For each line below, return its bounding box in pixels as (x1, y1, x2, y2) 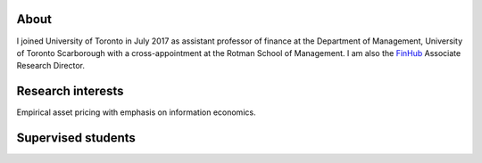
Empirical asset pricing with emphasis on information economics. (16, 107, 256, 118)
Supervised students (16, 130, 136, 146)
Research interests (16, 84, 124, 99)
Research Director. (16, 61, 85, 71)
